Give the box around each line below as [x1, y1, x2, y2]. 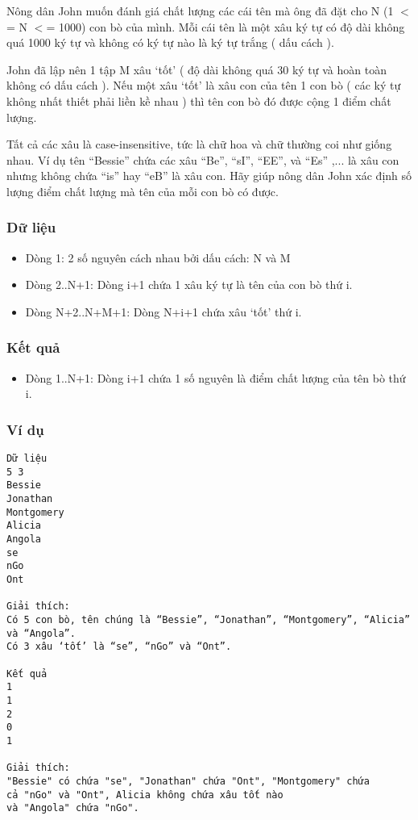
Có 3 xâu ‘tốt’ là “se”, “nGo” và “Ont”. [6, 641, 232, 653]
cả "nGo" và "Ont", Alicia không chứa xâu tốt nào [6, 789, 283, 801]
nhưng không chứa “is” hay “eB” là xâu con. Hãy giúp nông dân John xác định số [6, 167, 412, 184]
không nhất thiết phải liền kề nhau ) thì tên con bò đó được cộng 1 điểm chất [6, 92, 391, 109]
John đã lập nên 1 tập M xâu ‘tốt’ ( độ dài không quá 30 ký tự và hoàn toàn [6, 61, 387, 77]
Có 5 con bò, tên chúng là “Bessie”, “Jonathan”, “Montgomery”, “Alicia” [6, 614, 411, 626]
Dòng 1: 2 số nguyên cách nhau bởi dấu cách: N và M [25, 249, 291, 266]
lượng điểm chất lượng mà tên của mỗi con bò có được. [6, 182, 279, 199]
